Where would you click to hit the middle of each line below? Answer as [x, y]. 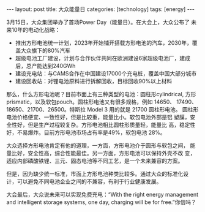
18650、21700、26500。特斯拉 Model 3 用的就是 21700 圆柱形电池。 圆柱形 [102, 109]
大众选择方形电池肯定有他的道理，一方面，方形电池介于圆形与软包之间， [97, 146]
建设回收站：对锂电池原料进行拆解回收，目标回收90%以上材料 [94, 81]
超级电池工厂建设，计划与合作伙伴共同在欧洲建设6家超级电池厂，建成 [103, 58]
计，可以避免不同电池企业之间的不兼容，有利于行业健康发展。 [84, 181]
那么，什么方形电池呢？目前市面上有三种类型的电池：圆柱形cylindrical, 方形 [101, 94]
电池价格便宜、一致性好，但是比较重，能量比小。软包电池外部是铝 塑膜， [98, 117]
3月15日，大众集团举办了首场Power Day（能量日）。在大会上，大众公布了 [98, 22]
